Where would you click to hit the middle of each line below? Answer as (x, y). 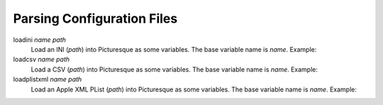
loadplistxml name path (48, 79)
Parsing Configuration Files (95, 18)
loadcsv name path (41, 60)
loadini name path (40, 40)
